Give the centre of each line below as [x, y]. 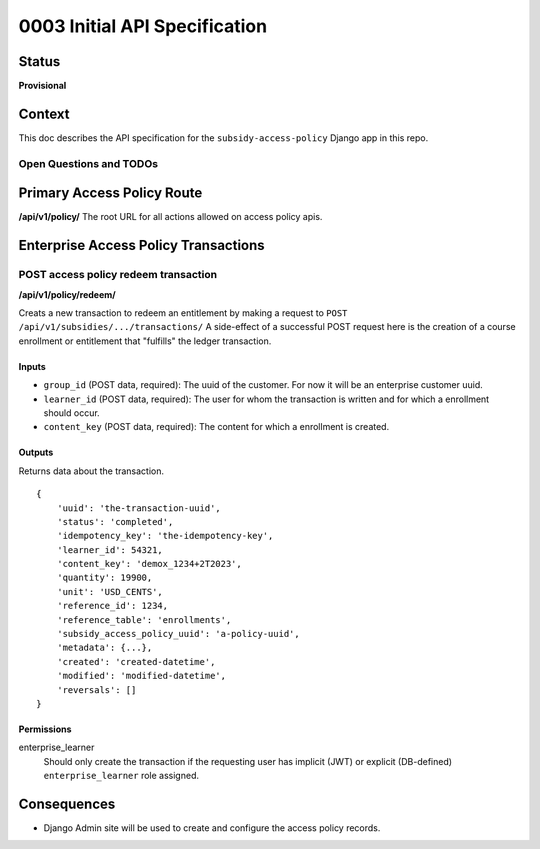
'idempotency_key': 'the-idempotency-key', [165, 536]
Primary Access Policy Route [110, 193]
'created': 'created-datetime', [136, 661]
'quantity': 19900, [104, 578]
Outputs [36, 452]
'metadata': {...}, [104, 648]
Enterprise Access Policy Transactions [141, 245]
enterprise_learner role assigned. [121, 776]
